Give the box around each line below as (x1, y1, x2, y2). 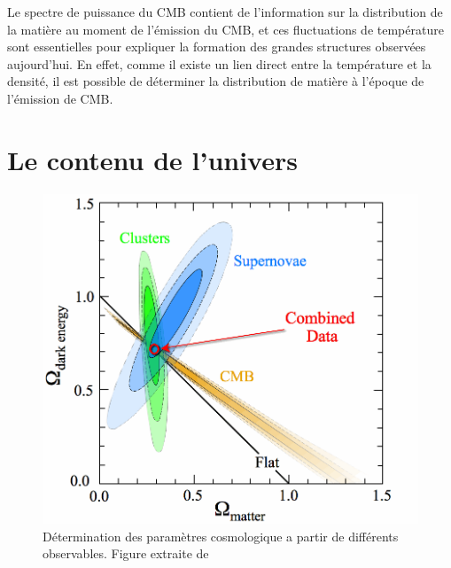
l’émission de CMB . (7, 89, 113, 107)
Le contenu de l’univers (7, 141, 298, 177)
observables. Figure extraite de (43, 544, 209, 563)
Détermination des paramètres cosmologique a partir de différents (43, 526, 399, 545)
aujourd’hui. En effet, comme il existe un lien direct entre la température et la (7, 54, 432, 73)
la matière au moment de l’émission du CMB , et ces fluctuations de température (7, 19, 444, 38)
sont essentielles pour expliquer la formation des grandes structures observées (7, 37, 426, 56)
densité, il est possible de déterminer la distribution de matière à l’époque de (7, 72, 424, 90)
